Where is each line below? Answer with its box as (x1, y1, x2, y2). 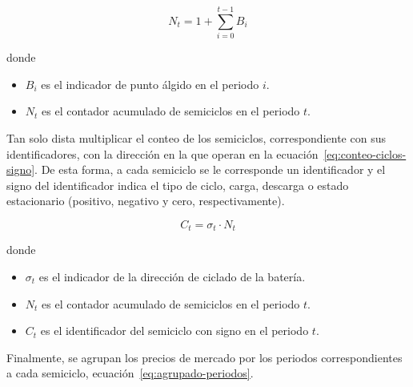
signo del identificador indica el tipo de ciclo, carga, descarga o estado (6, 176, 349, 193)
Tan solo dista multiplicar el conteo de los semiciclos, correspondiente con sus (6, 129, 386, 146)
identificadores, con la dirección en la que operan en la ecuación (6, 145, 319, 162)
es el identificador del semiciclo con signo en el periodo (40, 322, 309, 339)
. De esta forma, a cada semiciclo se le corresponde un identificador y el (34, 161, 386, 178)
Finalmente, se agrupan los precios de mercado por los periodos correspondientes (6, 349, 403, 365)
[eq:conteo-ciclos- (323, 145, 407, 162)
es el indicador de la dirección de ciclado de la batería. (38, 268, 306, 284)
